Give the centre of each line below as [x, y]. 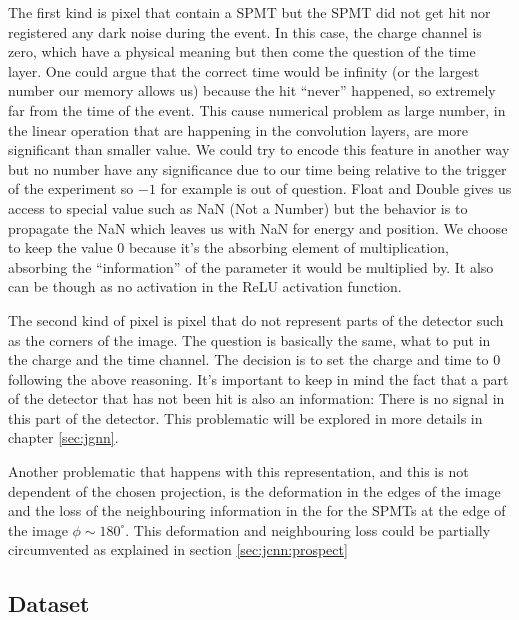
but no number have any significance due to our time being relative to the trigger [257, 168]
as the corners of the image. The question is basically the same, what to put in [249, 339]
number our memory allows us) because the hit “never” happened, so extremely [252, 90]
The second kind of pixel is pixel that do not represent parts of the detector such [256, 319]
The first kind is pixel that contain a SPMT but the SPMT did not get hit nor [249, 12]
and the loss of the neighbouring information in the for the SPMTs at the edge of [257, 510]
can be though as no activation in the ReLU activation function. [205, 286]
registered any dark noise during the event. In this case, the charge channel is [245, 31]
